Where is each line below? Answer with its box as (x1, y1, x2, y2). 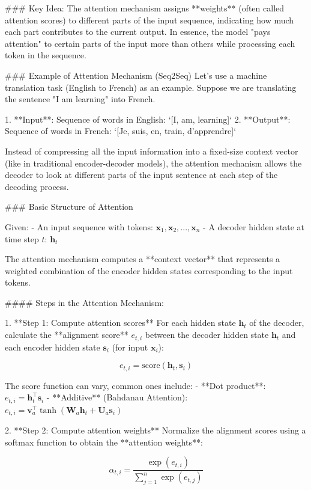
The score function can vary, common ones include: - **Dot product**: (5, 379, 266, 391)
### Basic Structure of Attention (5, 200, 133, 213)
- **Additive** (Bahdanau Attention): (46, 391, 188, 403)
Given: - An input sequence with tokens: (5, 220, 153, 233)
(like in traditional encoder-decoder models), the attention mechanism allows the (5, 156, 302, 169)
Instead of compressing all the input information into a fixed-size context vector (5, 144, 298, 157)
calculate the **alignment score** (5, 328, 128, 341)
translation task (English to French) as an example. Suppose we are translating (5, 81, 297, 93)
